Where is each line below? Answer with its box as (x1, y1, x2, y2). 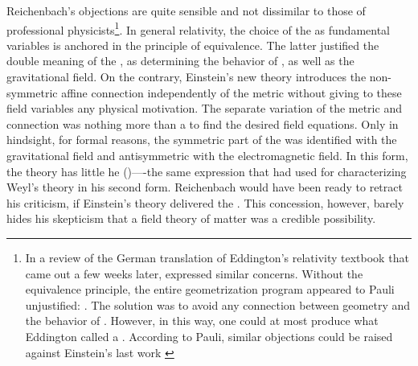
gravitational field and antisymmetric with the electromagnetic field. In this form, (6, 147, 408, 163)
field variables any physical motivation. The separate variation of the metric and (6, 100, 402, 117)
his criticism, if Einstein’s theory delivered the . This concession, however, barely (6, 194, 404, 211)
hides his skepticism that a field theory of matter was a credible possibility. (6, 210, 376, 227)
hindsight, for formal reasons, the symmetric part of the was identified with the (6, 131, 397, 148)
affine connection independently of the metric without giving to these (61, 84, 402, 101)
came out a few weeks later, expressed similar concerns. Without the (25, 265, 363, 282)
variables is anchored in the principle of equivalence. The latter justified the (6, 36, 379, 53)
